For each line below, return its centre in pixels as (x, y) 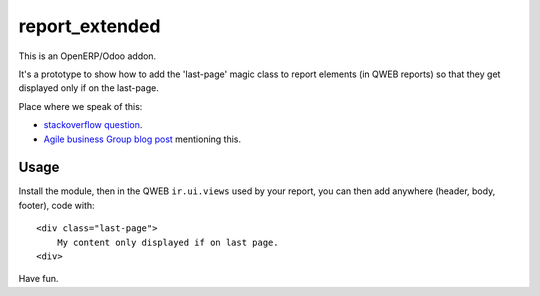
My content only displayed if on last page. (167, 242)
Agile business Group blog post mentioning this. (142, 139)
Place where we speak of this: (80, 106)
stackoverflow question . (93, 125)
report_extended (89, 26)
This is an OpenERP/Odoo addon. (87, 56)
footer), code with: (56, 205)
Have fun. (38, 279)
